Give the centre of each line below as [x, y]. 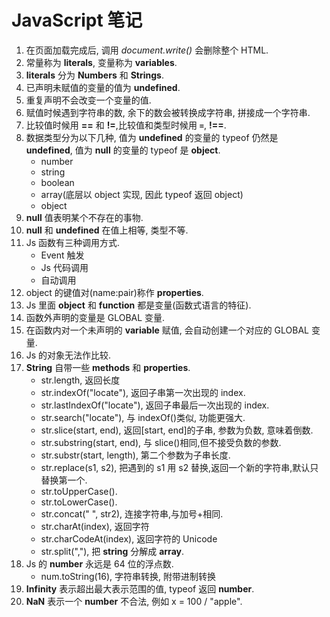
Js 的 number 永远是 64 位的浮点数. [99, 563]
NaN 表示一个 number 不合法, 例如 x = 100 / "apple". [134, 601]
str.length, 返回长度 [80, 380]
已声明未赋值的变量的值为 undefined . [103, 87]
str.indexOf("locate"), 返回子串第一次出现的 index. [143, 392]
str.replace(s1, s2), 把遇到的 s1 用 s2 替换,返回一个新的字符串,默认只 [179, 467]
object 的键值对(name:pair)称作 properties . [114, 292]
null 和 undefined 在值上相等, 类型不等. [107, 230]
